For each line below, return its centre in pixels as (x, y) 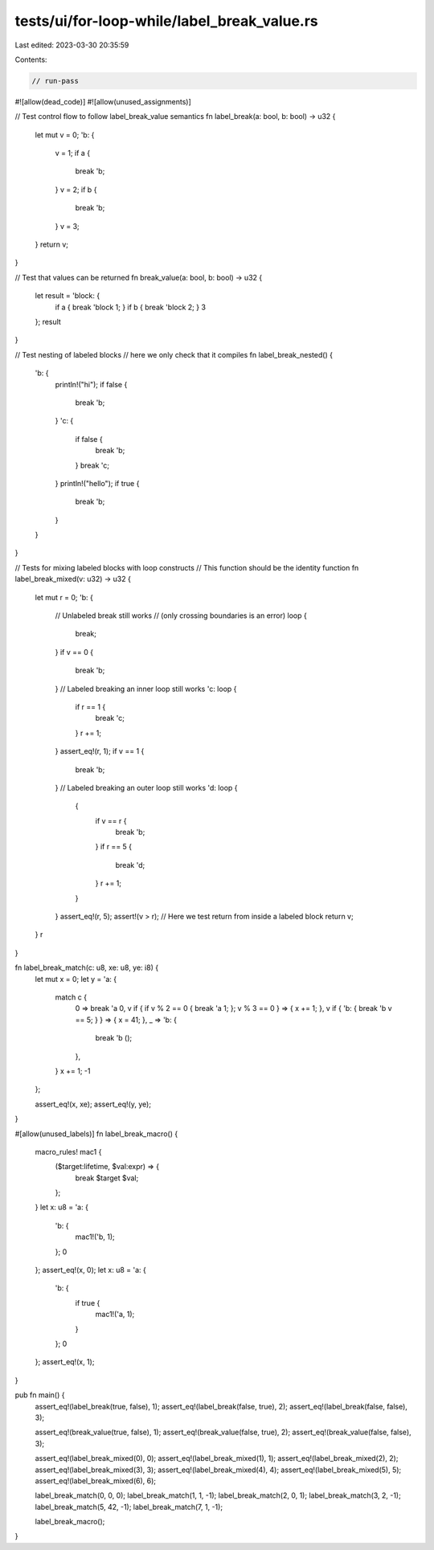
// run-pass (55, 81)
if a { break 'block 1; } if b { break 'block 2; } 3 (131, 307)
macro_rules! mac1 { (68, 1151)
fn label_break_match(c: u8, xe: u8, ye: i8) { (87, 967)
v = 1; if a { (73, 153)
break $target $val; (107, 1178)
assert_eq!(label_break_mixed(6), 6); (96, 1480)
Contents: (31, 59)
